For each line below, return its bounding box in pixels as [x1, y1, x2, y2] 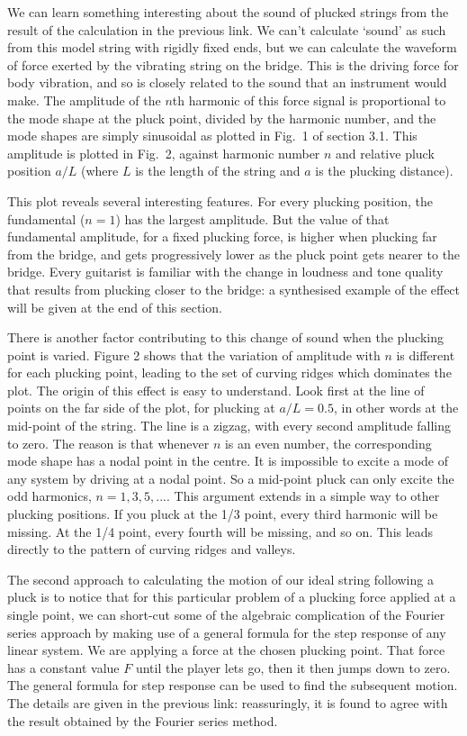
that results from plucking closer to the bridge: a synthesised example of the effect [7, 279, 461, 298]
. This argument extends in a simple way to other [166, 486, 440, 505]
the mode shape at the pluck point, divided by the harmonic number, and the [7, 108, 436, 127]
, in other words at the [333, 398, 459, 417]
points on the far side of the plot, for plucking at [7, 398, 275, 417]
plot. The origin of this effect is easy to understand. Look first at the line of [7, 380, 425, 399]
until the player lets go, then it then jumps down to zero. [135, 658, 451, 677]
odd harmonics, [7, 486, 92, 505]
